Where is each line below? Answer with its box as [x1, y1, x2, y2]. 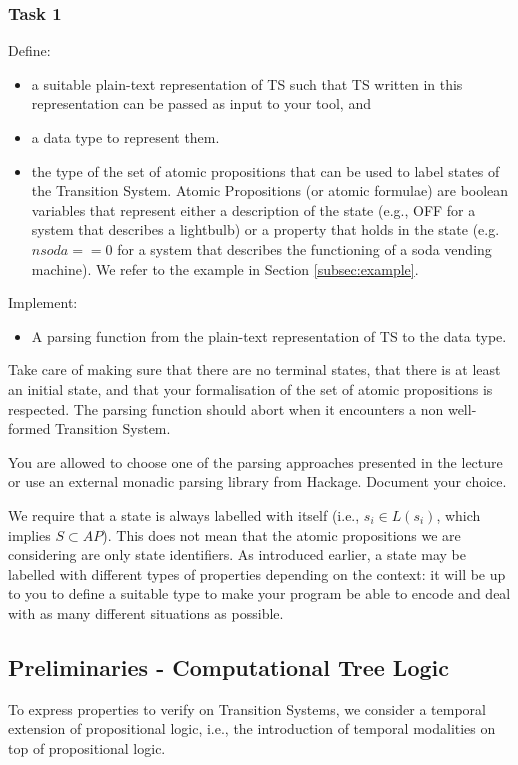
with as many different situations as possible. [8, 602, 284, 623]
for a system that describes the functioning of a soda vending [117, 238, 492, 259]
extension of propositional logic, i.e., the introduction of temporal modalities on [8, 718, 496, 739]
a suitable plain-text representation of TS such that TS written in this [31, 73, 463, 94]
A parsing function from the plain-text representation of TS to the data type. [31, 325, 507, 346]
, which [436, 504, 481, 525]
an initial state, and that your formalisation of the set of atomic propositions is [8, 378, 493, 399]
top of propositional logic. [8, 737, 166, 758]
